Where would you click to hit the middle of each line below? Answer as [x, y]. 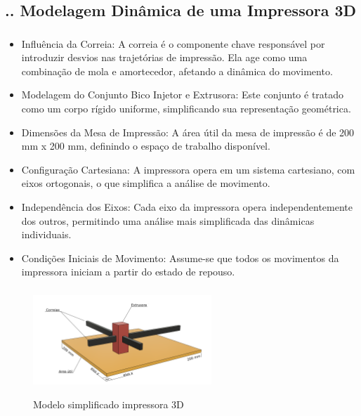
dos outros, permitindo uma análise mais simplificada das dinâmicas [168, 220]
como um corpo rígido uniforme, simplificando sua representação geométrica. [186, 109]
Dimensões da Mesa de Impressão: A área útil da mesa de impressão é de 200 [188, 132]
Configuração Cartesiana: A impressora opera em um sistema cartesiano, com [188, 169]
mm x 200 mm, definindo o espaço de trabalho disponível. [146, 146]
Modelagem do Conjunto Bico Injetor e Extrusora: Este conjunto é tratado [183, 95]
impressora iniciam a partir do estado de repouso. [128, 272]
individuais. [46, 234]
